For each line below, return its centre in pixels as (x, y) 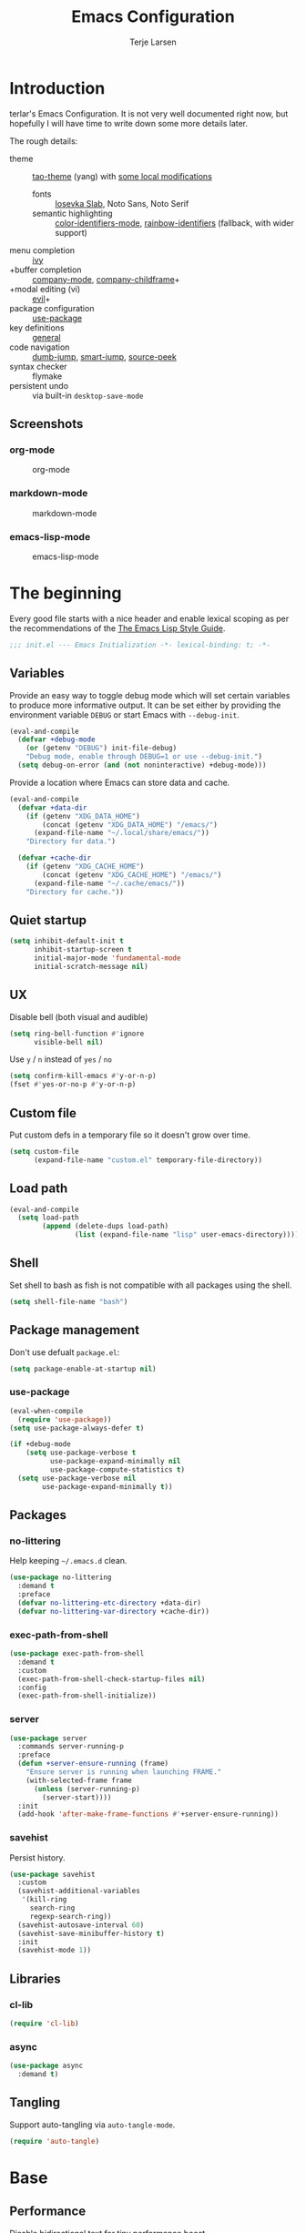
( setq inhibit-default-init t (67, 941)
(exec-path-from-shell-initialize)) (87, 1696)
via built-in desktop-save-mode (88, 395)
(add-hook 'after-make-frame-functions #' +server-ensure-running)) (148, 1814)
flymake (47, 376)
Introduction (57, 88)
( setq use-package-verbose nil (77, 1478)
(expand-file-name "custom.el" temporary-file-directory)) (148, 1160)
